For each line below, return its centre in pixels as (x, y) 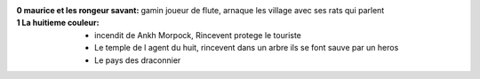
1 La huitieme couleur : (58, 23)
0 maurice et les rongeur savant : (78, 10)
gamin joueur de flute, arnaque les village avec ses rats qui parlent (263, 10)
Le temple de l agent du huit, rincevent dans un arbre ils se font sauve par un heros (247, 48)
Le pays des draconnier (138, 60)
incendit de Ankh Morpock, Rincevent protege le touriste (198, 35)
